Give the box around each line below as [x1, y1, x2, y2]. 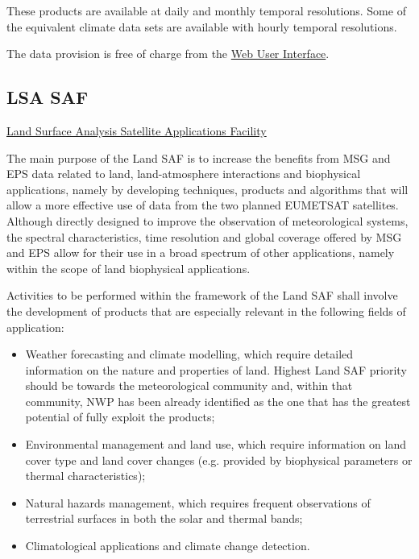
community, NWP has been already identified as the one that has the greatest [25, 392, 411, 409]
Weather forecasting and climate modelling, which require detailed [25, 346, 354, 362]
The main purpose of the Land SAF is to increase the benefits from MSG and [6, 149, 391, 166]
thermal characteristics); [25, 467, 146, 484]
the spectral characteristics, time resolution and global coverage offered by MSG [6, 228, 402, 245]
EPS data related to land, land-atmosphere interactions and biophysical [6, 165, 361, 182]
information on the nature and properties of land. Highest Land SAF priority [25, 361, 407, 378]
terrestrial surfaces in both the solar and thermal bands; [25, 510, 303, 527]
